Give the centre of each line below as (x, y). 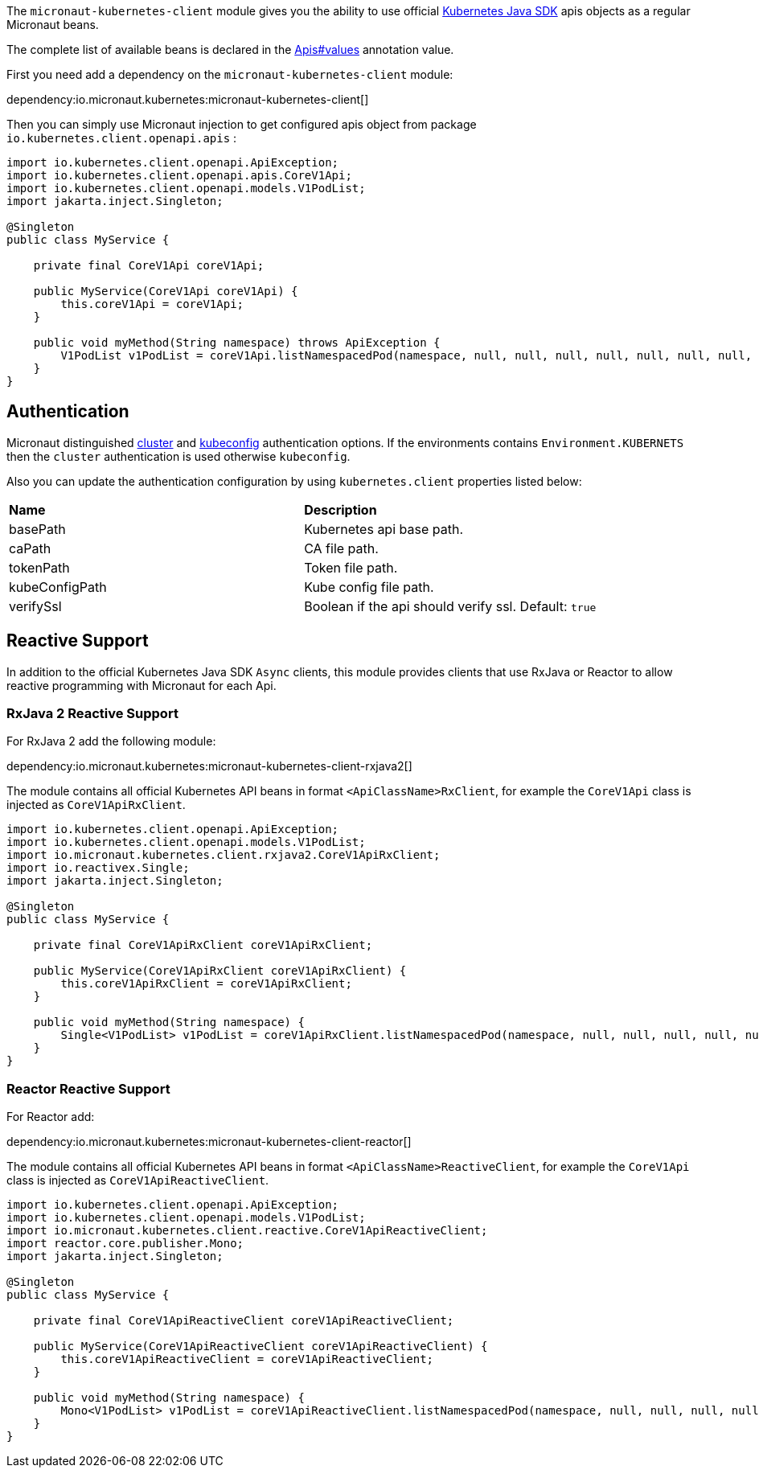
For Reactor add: (51, 1117)
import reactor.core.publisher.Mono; (125, 1244)
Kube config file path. (369, 587)
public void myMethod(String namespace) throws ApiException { (237, 343)
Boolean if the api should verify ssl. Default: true (450, 606)
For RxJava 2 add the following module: (111, 741)
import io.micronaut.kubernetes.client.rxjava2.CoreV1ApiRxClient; (224, 855)
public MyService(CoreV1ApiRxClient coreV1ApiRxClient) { (220, 971)
